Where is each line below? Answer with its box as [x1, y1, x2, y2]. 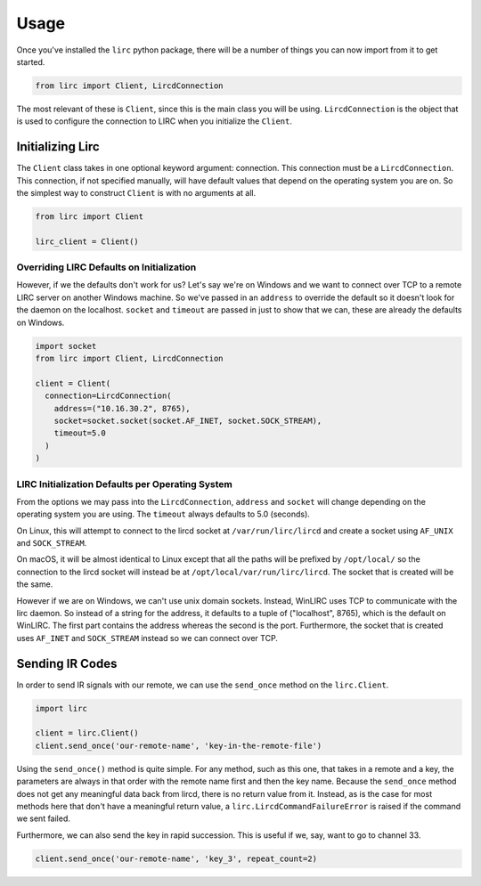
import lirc [35, 703, 88, 713]
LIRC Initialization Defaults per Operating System [16, 477, 233, 490]
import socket [35, 341, 97, 351]
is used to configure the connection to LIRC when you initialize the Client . [16, 116, 293, 126]
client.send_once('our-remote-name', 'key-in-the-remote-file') [35, 740, 322, 751]
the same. [16, 579, 53, 589]
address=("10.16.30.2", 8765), [53, 403, 191, 413]
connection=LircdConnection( [45, 391, 173, 401]
